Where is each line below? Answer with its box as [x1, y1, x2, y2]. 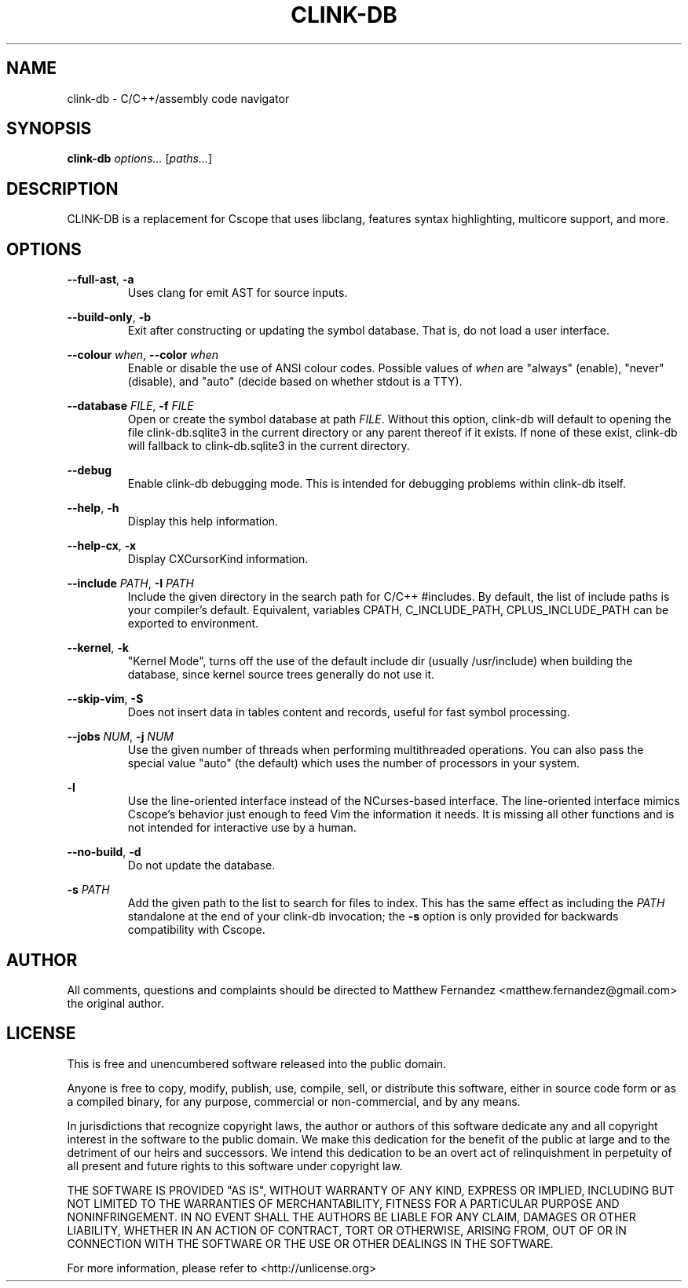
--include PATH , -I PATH [67, 576, 194, 591]
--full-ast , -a [67, 273, 134, 287]
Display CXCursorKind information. [127, 552, 309, 566]
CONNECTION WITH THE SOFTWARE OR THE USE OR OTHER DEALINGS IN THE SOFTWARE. [67, 1236, 554, 1250]
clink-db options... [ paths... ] [67, 152, 213, 166]
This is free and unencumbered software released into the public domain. [67, 1056, 447, 1070]
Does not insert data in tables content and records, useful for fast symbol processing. [127, 705, 570, 719]
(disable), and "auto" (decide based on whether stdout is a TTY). [127, 375, 463, 389]
